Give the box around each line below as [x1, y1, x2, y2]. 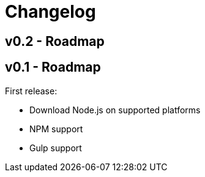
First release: [5, 85, 58, 96]
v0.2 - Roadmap [5, 33, 105, 49]
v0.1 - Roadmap [5, 59, 101, 75]
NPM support [29, 123, 83, 134]
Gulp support [29, 142, 82, 153]
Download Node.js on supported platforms [29, 104, 201, 115]
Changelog [5, 1, 96, 22]
